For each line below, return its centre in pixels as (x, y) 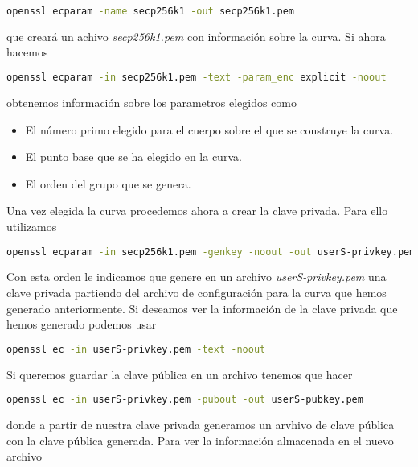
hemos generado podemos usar (82, 324)
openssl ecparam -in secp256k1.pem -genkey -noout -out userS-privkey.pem (211, 252)
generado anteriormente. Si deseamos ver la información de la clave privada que (202, 308)
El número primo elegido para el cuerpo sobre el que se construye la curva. (209, 129)
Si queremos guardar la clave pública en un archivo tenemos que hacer (180, 374)
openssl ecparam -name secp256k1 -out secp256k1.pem (150, 11)
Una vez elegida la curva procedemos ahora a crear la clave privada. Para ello (197, 211)
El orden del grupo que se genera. (108, 183)
